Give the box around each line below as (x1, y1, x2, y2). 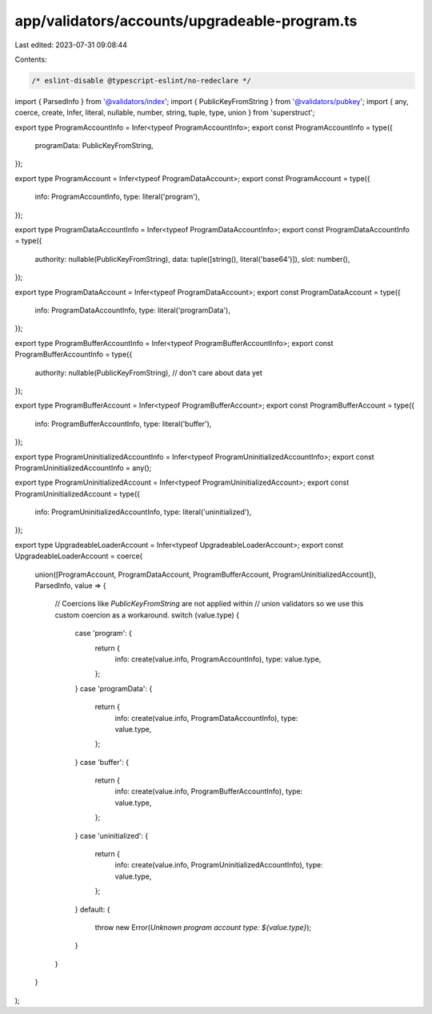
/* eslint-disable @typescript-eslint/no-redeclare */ (31, 76, 251, 85)
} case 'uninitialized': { (74, 831, 149, 840)
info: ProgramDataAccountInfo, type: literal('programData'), (34, 305, 231, 315)
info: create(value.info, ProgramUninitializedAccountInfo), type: (114, 860, 323, 870)
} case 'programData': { (74, 683, 153, 693)
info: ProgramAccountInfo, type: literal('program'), (34, 192, 200, 202)
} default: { (74, 904, 110, 914)
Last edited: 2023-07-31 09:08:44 (14, 40, 128, 50)
